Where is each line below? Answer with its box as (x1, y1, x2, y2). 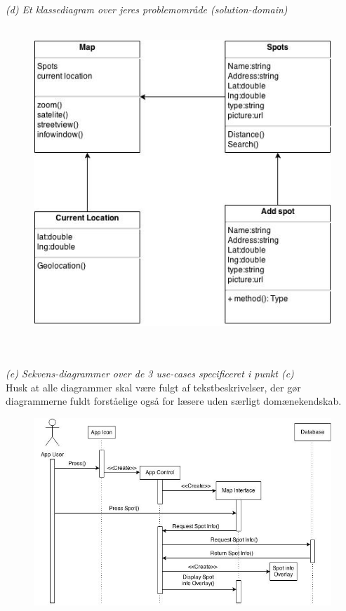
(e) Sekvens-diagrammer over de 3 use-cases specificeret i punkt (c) (6, 366, 294, 381)
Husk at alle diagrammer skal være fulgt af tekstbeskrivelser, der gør (6, 380, 301, 394)
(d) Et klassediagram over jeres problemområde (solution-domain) (6, 2, 288, 16)
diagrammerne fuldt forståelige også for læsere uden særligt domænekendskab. (6, 394, 342, 408)
